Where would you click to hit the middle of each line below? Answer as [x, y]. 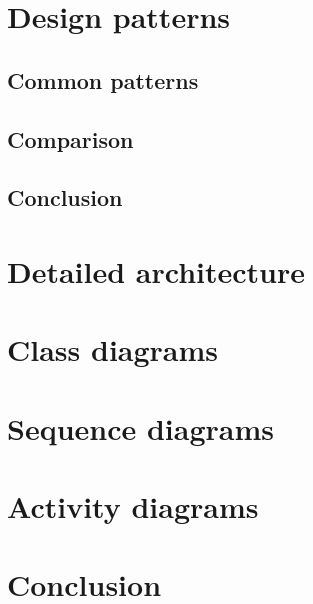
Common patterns [103, 79]
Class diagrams [113, 349]
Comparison [70, 138]
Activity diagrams [133, 506]
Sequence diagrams [141, 427]
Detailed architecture [156, 270]
